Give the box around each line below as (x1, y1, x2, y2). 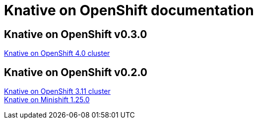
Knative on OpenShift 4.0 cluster (4, 49, 110, 58)
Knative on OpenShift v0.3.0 (4, 28, 147, 41)
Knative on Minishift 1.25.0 (4, 95, 90, 104)
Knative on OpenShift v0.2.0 (4, 66, 148, 79)
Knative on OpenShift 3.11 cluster (4, 87, 111, 96)
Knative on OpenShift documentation (4, 2, 254, 19)
